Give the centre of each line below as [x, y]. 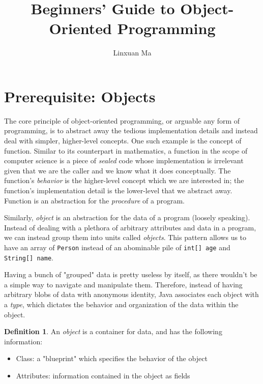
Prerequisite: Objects [80, 96]
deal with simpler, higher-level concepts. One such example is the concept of [123, 141]
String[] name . [29, 257]
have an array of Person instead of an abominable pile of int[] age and [117, 247]
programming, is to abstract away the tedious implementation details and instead [131, 130]
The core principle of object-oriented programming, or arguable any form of [122, 120]
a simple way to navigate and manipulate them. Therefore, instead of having [123, 284]
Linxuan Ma [132, 53]
